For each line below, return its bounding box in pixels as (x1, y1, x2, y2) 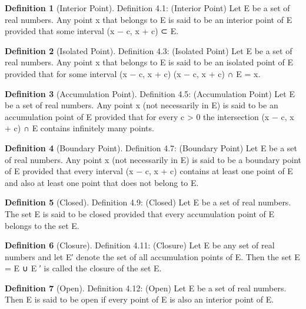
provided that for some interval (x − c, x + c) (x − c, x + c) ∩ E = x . (5, 67, 261, 79)
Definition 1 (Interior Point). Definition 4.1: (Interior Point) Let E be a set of (5, 2, 290, 14)
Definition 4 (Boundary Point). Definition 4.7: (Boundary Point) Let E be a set (5, 141, 298, 154)
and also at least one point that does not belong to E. (5, 176, 199, 188)
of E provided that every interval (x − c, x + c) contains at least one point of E (5, 165, 293, 177)
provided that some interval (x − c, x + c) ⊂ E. (5, 25, 179, 37)
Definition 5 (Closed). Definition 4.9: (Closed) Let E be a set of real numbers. (5, 196, 291, 208)
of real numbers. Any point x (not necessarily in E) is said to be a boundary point (5, 153, 301, 165)
